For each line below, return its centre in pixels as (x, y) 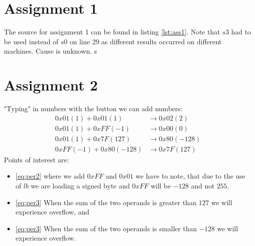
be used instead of (31, 41)
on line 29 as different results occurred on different (146, 41)
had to (241, 32)
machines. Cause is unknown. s (50, 51)
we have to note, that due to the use (191, 176)
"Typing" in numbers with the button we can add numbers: (93, 108)
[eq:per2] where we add (50, 176)
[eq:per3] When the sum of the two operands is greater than (106, 202)
